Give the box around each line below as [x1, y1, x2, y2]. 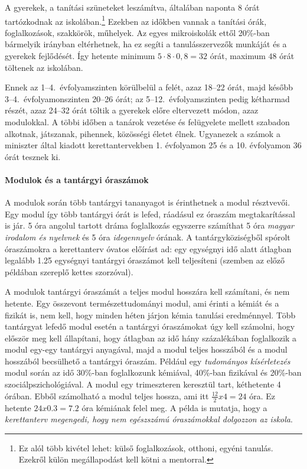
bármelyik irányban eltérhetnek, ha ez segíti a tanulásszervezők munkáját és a [5, 38, 287, 50]
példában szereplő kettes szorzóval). [5, 265, 133, 278]
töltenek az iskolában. [5, 61, 83, 73]
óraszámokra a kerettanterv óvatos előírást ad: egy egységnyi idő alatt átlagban [5, 242, 292, 255]
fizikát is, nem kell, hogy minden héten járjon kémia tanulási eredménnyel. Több [5, 308, 296, 321]
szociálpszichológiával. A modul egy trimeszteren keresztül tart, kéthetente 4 [5, 378, 281, 390]
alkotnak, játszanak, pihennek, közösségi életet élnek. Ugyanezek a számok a [5, 127, 280, 139]
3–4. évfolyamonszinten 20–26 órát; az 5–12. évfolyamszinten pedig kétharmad [5, 92, 290, 105]
